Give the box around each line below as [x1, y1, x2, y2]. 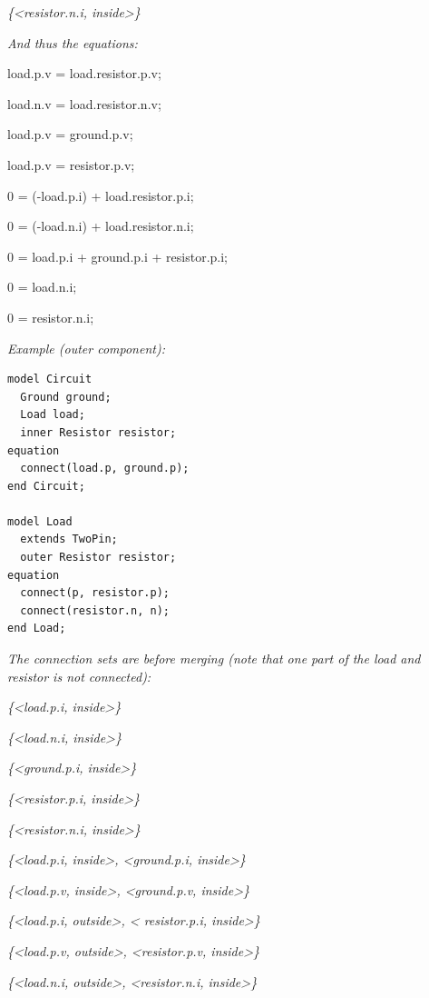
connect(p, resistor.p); [20, 586, 170, 600]
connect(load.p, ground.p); [20, 462, 190, 475]
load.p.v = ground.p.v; [7, 125, 133, 144]
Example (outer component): [7, 338, 165, 357]
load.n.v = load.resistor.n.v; [7, 94, 161, 113]
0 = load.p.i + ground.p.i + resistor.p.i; [7, 246, 228, 265]
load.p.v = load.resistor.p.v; [7, 64, 161, 83]
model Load [7, 514, 73, 528]
